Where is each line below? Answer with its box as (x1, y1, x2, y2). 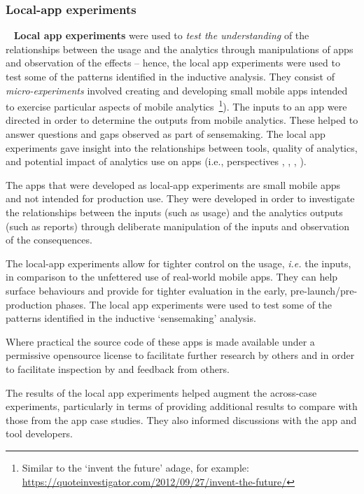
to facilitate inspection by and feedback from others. (6, 361, 230, 376)
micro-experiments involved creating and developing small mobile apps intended (6, 83, 348, 97)
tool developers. (6, 426, 73, 441)
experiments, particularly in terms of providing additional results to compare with (6, 399, 358, 414)
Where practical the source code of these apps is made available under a (6, 334, 315, 348)
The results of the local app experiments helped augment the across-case (6, 385, 317, 400)
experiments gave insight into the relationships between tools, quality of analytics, (6, 140, 358, 155)
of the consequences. (6, 232, 92, 247)
